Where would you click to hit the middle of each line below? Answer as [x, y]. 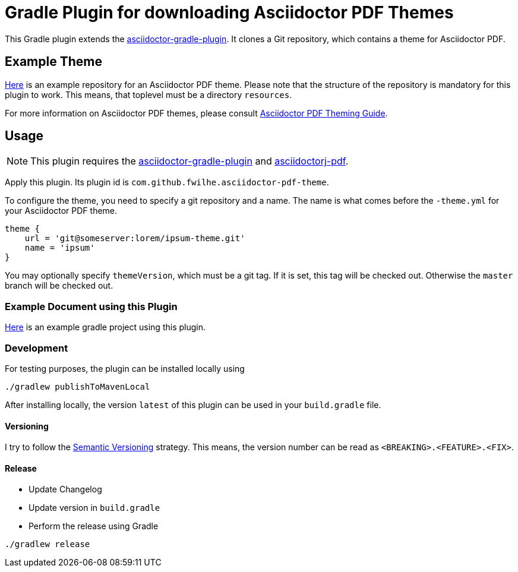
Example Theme [53, 62]
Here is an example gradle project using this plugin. [105, 327]
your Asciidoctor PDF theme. [61, 211]
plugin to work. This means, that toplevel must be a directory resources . [149, 94]
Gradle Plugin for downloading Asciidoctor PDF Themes [229, 12]
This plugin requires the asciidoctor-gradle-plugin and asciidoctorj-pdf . [189, 161]
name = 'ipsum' [60, 248]
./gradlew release [48, 544]
